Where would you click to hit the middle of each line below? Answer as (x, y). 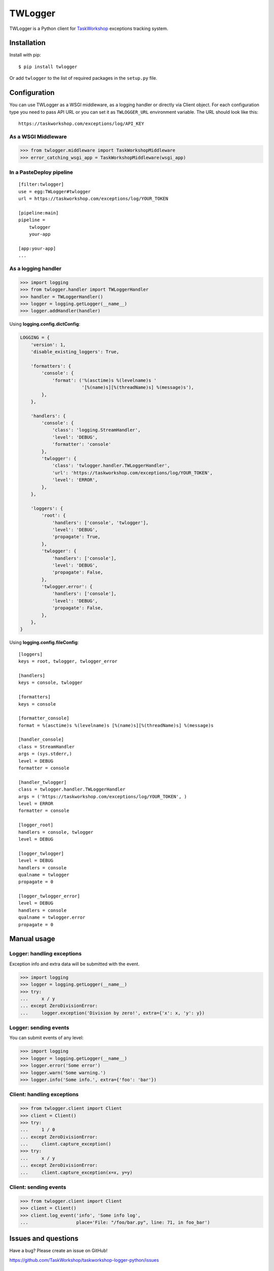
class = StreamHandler (47, 747)
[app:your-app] (37, 248)
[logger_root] (36, 825)
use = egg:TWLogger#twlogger (55, 191)
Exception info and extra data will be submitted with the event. (74, 964)
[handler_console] (41, 739)
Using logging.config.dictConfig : (45, 324)
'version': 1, (48, 345)
